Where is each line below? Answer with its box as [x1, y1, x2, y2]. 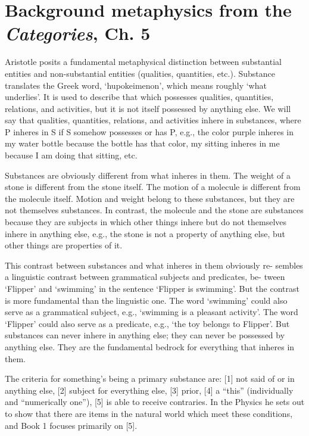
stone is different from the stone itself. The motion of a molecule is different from [5, 180, 301, 193]
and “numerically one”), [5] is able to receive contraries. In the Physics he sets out [5, 395, 305, 408]
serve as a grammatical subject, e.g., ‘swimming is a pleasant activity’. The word [5, 306, 298, 318]
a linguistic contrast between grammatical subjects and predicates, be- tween [5, 270, 285, 283]
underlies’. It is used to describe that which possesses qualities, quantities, [5, 91, 274, 103]
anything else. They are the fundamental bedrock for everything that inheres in [5, 340, 295, 353]
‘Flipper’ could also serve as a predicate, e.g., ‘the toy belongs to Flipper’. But [5, 317, 290, 329]
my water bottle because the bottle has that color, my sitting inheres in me [5, 137, 280, 150]
